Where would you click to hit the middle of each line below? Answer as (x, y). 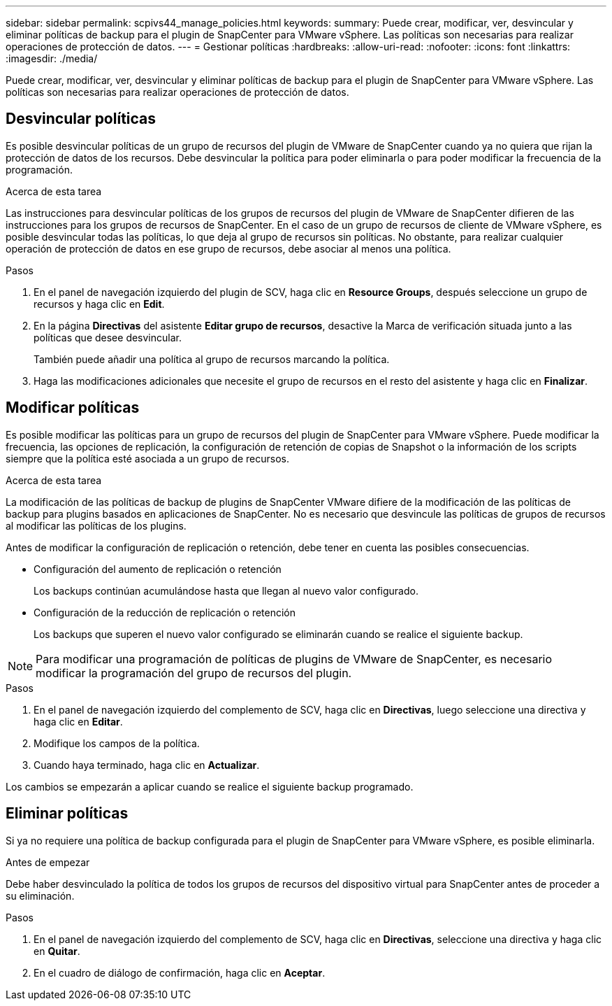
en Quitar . (57, 951)
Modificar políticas (73, 408)
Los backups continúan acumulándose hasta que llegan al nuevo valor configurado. (226, 590)
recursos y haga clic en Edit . (99, 304)
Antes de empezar (48, 862)
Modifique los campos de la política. (117, 743)
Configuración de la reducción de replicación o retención (165, 612)
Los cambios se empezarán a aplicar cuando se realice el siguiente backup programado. (210, 786)
